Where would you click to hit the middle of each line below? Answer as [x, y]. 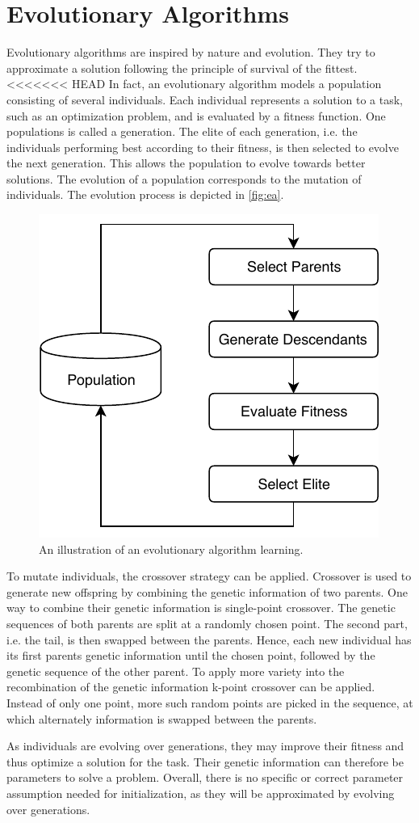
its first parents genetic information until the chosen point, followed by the [191, 655]
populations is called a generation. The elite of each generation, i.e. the [182, 131]
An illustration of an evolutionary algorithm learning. [171, 549]
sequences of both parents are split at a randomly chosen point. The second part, [207, 624]
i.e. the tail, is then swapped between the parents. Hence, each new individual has [209, 639]
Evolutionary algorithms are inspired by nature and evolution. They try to [191, 52]
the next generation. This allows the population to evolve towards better [186, 163]
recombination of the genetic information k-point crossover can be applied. [191, 687]
